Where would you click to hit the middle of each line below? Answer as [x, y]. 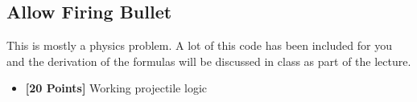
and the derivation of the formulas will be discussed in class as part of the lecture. [209, 61]
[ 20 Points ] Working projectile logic [116, 88]
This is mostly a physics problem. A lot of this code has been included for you [199, 45]
